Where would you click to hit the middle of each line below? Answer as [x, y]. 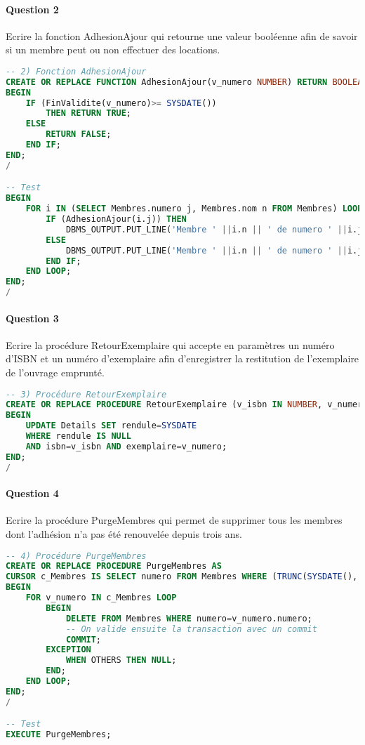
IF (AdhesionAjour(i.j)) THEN [116, 219]
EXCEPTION [68, 650]
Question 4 [32, 493]
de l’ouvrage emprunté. [55, 372]
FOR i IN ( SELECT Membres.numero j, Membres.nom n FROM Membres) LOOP [194, 209]
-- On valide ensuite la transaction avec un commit [191, 629]
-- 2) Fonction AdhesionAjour [76, 71]
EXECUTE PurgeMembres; [59, 735]
